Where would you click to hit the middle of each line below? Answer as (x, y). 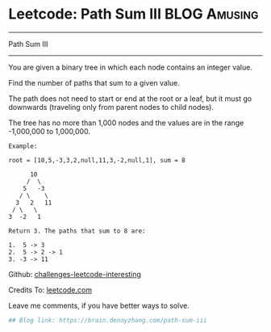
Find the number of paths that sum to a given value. (94, 82)
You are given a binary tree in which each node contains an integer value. (130, 67)
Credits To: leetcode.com (50, 290)
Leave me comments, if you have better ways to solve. (99, 305)
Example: (23, 146)
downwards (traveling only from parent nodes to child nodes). (111, 107)
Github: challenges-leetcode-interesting (75, 274)
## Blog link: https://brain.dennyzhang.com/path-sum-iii (108, 320)
